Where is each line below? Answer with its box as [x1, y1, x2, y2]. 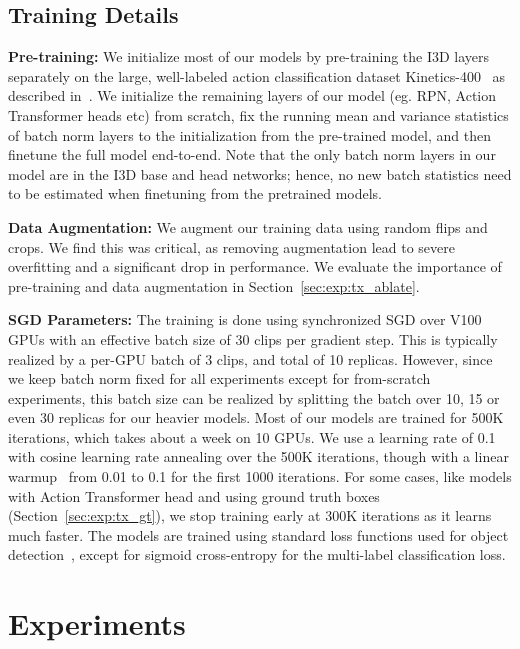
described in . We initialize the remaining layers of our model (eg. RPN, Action [8, 85, 496, 106]
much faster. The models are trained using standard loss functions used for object [8, 524, 509, 545]
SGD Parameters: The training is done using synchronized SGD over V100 [8, 309, 482, 330]
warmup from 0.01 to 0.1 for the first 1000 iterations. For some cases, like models [8, 466, 512, 487]
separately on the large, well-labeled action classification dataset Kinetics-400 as [8, 65, 506, 86]
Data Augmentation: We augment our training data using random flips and [8, 216, 488, 237]
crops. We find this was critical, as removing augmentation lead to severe [8, 236, 455, 257]
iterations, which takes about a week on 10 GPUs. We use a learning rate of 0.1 [8, 426, 496, 447]
